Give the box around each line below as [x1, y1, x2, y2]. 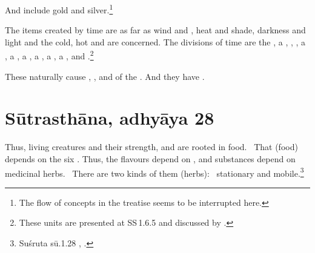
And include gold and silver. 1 [5, 2, 113, 16]
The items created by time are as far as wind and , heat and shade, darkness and [5, 24, 306, 36]
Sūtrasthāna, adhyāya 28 [5, 105, 214, 130]
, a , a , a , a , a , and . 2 [5, 48, 94, 62]
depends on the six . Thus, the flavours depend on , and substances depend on [5, 153, 296, 165]
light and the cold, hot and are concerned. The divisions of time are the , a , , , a [5, 35, 306, 48]
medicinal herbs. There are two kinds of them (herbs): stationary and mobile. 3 [5, 165, 304, 179]
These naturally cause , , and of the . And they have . [5, 70, 205, 82]
